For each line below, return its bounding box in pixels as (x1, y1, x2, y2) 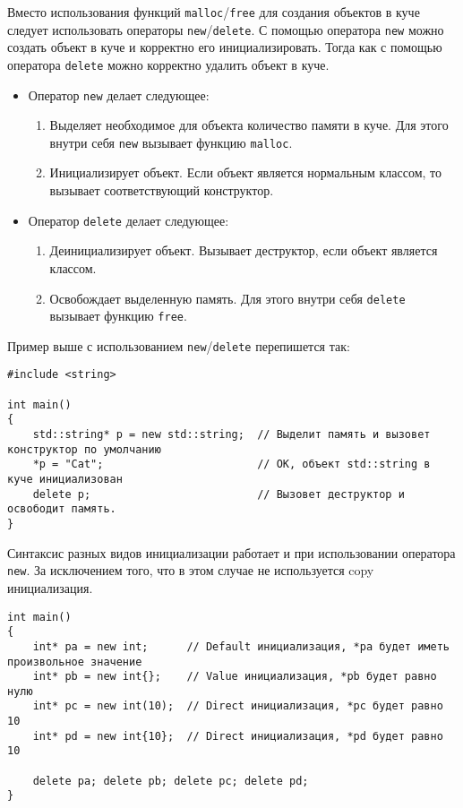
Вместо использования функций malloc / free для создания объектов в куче (7, 3, 420, 21)
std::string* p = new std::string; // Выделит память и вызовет (32, 428, 431, 442)
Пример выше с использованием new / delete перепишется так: (7, 336, 350, 355)
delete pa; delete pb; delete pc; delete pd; (32, 774, 309, 787)
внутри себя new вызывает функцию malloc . (49, 133, 293, 151)
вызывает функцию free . (49, 306, 187, 325)
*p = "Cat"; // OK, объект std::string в (32, 458, 431, 471)
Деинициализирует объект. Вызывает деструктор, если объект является (49, 241, 438, 260)
